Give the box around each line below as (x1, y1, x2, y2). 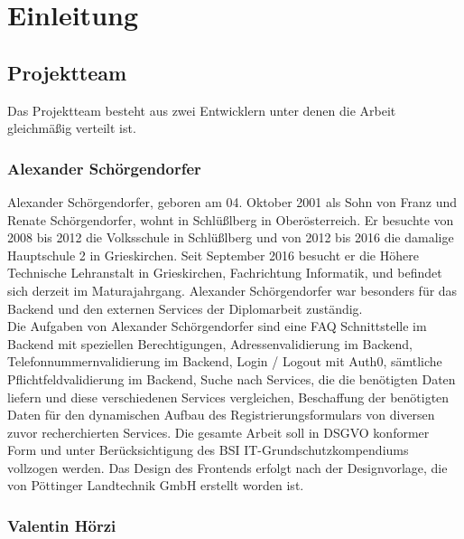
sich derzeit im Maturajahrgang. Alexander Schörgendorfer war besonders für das (7, 280, 458, 299)
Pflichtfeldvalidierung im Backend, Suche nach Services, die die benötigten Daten (7, 369, 456, 388)
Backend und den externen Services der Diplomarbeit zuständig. (7, 298, 363, 317)
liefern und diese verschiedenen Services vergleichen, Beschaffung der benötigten (7, 387, 450, 406)
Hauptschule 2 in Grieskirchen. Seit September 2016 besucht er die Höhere (7, 245, 419, 264)
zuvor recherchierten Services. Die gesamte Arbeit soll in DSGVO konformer (7, 422, 430, 441)
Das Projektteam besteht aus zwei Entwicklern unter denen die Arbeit (7, 100, 396, 119)
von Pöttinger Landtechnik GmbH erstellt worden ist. (7, 476, 304, 495)
